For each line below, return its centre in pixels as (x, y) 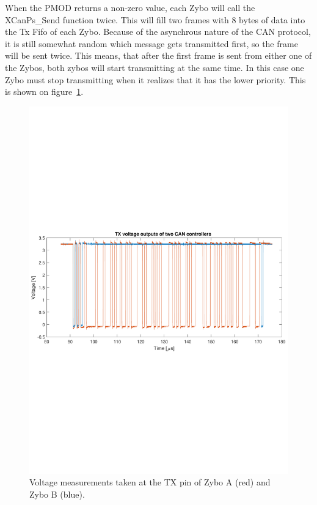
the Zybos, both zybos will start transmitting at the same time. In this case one (155, 67)
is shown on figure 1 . (44, 92)
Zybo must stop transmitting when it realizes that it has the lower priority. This (155, 79)
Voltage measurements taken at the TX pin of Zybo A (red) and (150, 482)
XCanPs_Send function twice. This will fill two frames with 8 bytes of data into (155, 19)
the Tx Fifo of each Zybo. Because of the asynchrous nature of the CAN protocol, (158, 32)
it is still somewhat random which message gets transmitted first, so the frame (151, 43)
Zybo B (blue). (57, 494)
